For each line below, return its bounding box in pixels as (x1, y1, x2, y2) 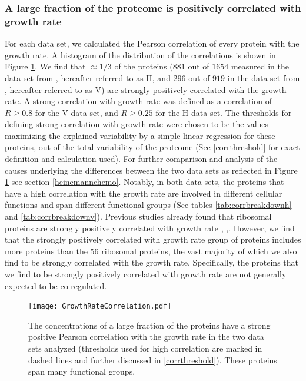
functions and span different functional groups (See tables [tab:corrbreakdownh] (5, 198, 292, 211)
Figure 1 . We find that (5, 60, 86, 72)
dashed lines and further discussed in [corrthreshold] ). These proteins (28, 353, 277, 366)
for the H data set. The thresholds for (155, 106, 292, 118)
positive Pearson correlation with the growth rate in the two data (28, 330, 264, 343)
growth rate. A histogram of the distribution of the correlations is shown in (5, 48, 276, 61)
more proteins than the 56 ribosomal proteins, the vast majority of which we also (5, 244, 297, 257)
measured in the (231, 60, 290, 72)
